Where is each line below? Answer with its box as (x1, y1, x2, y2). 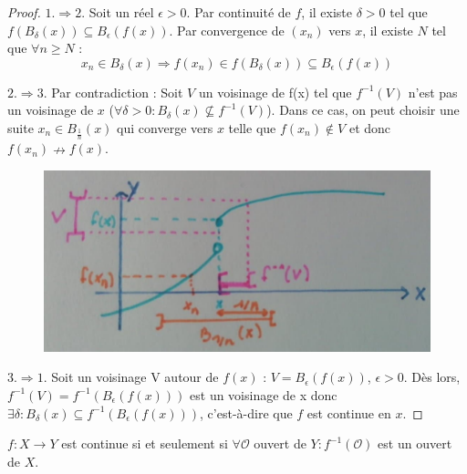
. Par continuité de (186, 3, 291, 21)
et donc (348, 118, 391, 137)
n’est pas (408, 82, 458, 101)
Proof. (7, 3, 41, 21)
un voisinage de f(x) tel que (198, 82, 352, 101)
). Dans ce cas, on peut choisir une (266, 100, 460, 119)
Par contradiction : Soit (51, 82, 183, 101)
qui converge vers (117, 118, 213, 137)
